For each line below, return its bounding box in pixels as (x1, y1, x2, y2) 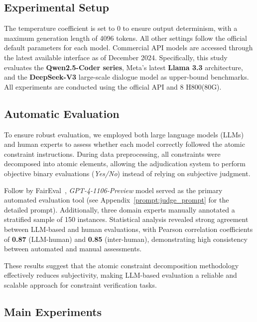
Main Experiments (4, 304, 102, 319)
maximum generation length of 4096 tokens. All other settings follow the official (4, 32, 247, 43)
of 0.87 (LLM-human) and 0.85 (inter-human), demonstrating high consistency (4, 233, 248, 244)
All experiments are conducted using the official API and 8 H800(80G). (4, 81, 222, 92)
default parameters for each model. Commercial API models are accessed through (4, 42, 253, 53)
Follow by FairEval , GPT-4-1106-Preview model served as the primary (4, 185, 223, 195)
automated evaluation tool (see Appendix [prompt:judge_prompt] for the (4, 195, 229, 205)
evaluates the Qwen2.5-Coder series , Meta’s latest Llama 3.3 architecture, (4, 62, 243, 72)
